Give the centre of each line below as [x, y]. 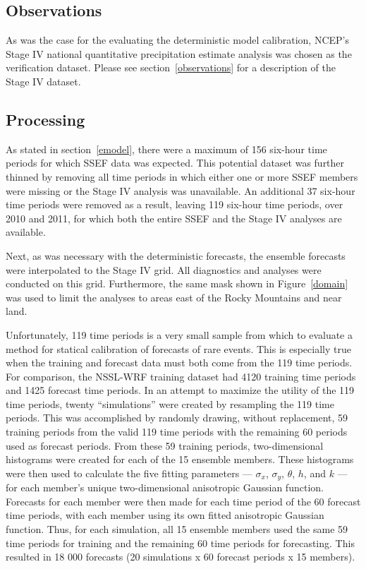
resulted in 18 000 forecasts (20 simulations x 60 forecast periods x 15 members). [181, 557]
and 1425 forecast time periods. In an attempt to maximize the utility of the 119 [180, 390]
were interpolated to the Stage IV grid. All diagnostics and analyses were [164, 269]
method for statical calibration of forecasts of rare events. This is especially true [178, 348]
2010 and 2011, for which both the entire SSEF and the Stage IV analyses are [174, 218]
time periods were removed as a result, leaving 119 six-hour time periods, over [175, 204]
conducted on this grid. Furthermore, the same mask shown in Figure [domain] [177, 283]
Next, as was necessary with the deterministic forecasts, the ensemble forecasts [176, 255]
